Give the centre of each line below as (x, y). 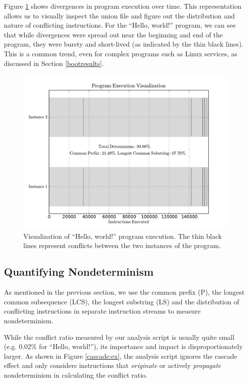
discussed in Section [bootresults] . (54, 63)
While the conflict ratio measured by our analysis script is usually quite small (119, 337)
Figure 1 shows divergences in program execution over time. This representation (123, 6)
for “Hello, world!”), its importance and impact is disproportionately (141, 346)
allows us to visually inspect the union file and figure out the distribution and (119, 15)
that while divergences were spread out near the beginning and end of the (114, 34)
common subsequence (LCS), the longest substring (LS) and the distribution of (122, 301)
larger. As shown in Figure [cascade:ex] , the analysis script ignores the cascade (121, 356)
